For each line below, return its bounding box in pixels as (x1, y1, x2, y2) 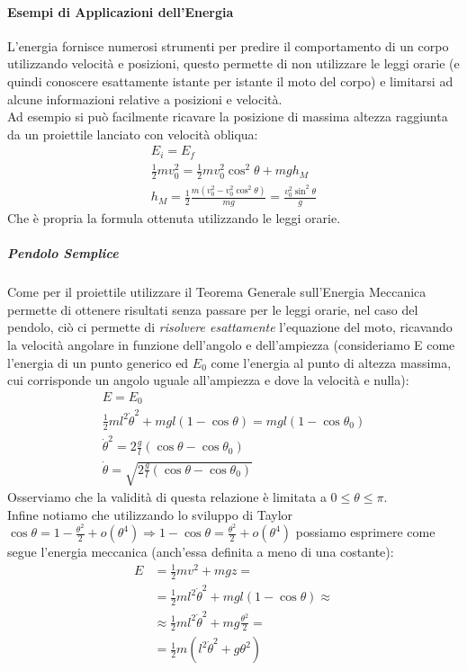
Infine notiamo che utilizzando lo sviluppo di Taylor (7, 505, 293, 523)
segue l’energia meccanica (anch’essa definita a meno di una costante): (7, 542, 394, 561)
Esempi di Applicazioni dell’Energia (7, 2, 234, 21)
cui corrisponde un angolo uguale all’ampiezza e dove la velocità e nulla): (7, 371, 409, 389)
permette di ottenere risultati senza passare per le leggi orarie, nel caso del (7, 300, 418, 318)
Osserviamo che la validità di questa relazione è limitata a (7, 488, 327, 506)
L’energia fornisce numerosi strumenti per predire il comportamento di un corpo (7, 36, 449, 55)
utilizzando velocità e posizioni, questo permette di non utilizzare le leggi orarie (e (7, 54, 460, 73)
